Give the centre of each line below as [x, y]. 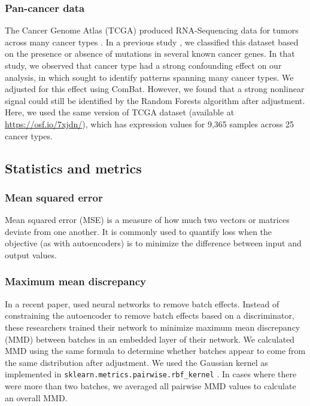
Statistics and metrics [73, 168]
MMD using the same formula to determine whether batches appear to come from [155, 351]
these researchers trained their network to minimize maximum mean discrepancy [153, 327]
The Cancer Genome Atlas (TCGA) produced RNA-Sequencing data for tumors [152, 30]
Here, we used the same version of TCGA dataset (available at [120, 112]
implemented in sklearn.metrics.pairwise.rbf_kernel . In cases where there [151, 374]
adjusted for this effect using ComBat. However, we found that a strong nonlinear [155, 89]
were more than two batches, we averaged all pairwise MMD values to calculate [151, 385]
